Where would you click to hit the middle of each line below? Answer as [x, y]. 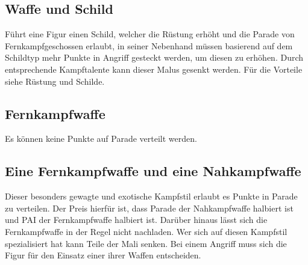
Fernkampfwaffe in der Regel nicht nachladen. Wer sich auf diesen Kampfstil [146, 231]
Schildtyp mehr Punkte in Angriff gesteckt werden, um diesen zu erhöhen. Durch [154, 57]
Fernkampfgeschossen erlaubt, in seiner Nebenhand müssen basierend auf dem [149, 45]
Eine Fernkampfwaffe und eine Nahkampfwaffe [153, 171]
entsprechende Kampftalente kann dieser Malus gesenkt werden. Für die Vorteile [154, 69]
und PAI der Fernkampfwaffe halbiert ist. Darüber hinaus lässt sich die [136, 220]
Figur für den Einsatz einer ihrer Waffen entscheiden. [103, 255]
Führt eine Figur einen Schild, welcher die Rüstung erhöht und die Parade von [150, 34]
